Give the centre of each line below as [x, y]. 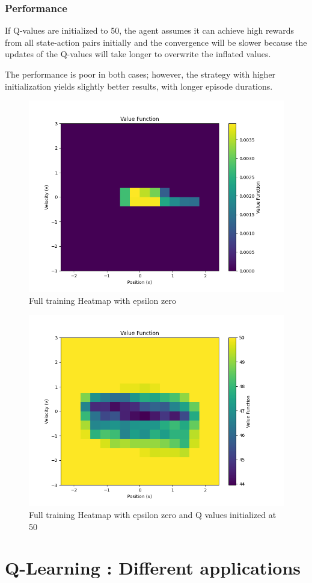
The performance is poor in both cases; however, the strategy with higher [140, 74]
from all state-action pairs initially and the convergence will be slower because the [156, 42]
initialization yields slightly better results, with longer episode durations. [139, 86]
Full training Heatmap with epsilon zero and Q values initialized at [153, 514]
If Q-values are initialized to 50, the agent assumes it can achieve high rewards [150, 30]
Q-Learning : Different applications [153, 568]
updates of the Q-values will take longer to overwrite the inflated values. [138, 54]
